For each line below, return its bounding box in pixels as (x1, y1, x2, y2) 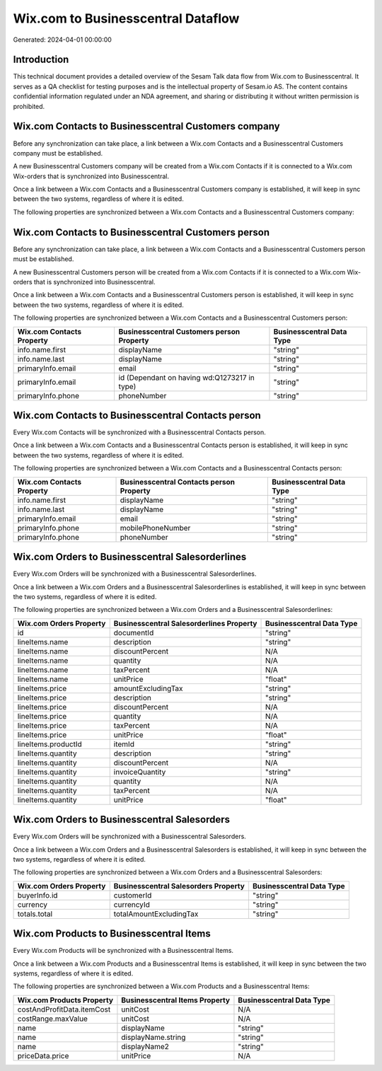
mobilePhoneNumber (120, 523, 191, 533)
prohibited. (13, 102, 45, 110)
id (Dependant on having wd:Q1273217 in (118, 372, 255, 382)
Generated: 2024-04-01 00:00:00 (13, 35, 112, 44)
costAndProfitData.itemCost (17, 1005, 111, 1014)
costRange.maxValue (17, 1014, 88, 1024)
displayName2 (121, 1041, 169, 1051)
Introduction (13, 54, 69, 66)
